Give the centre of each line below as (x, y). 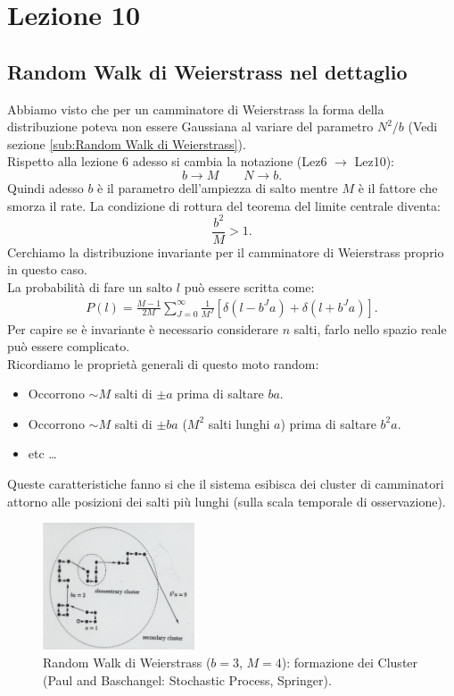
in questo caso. (47, 269)
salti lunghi (239, 423)
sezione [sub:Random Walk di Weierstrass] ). (127, 143)
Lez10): (374, 161)
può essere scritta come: (249, 286)
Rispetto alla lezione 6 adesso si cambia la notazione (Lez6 (167, 161)
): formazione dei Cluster (350, 662)
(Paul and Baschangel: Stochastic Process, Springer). (187, 679)
